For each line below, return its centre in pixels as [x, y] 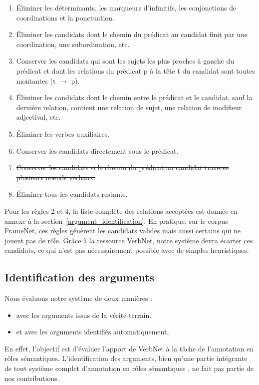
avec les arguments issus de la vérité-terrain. [84, 315]
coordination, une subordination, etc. [73, 44]
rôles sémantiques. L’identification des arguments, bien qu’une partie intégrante [126, 358]
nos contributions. [32, 378]
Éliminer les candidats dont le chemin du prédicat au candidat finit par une [132, 34]
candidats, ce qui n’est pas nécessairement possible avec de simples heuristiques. [127, 250]
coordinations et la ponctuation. [65, 17]
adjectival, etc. [38, 117]
